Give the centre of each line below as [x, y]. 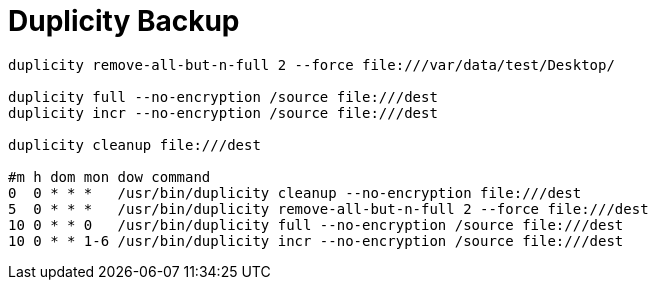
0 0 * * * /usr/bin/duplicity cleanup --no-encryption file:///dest [295, 192]
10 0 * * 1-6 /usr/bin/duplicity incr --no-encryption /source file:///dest [316, 240]
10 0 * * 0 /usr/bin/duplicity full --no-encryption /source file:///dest [316, 224]
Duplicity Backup [124, 21]
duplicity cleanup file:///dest [134, 144]
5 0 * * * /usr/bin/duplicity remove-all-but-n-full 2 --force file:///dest [328, 208]
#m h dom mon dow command [109, 176]
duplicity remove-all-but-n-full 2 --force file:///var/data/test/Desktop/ [311, 64]
